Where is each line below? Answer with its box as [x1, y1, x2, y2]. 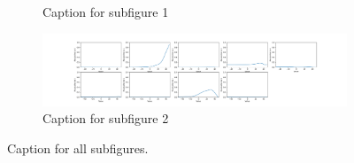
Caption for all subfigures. [7, 139, 149, 158]
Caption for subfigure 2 [42, 109, 169, 128]
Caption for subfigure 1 [42, 3, 169, 20]
